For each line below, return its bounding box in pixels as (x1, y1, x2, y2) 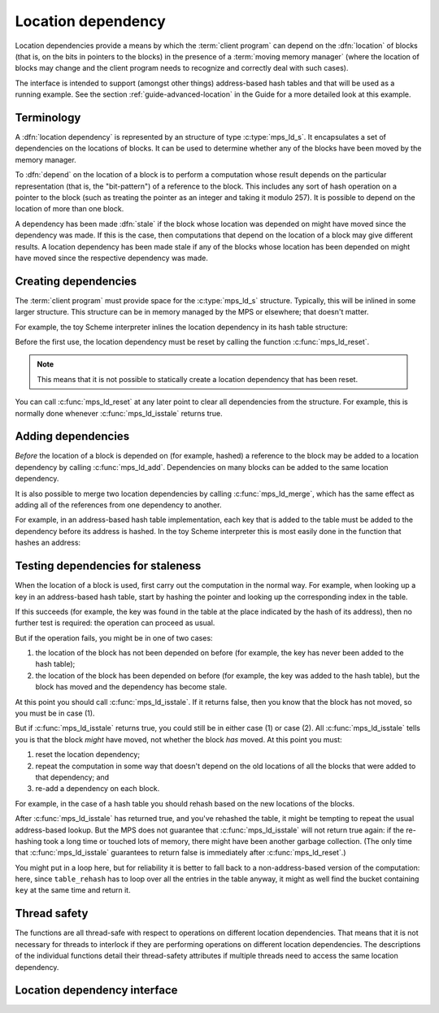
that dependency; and (35, 772, 110, 782)
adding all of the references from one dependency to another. (15, 500, 222, 510)
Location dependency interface (15, 984, 178, 998)
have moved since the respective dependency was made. (15, 253, 209, 263)
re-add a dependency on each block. (35, 784, 160, 793)
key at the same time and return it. (15, 885, 131, 895)
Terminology (15, 111, 81, 124)
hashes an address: (15, 537, 81, 548)
